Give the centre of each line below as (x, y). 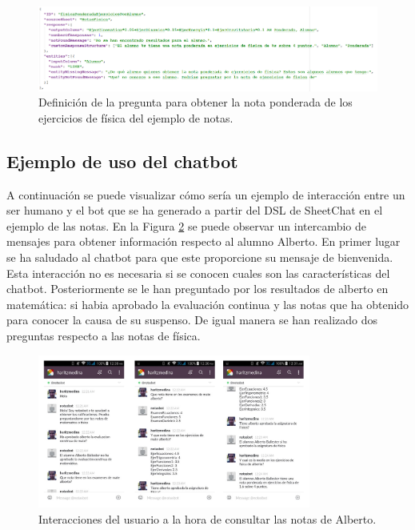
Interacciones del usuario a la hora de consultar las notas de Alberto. (207, 518)
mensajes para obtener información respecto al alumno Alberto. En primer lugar (204, 241)
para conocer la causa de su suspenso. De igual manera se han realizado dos (192, 320)
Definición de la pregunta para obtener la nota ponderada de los (196, 102)
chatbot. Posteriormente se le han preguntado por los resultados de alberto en (198, 289)
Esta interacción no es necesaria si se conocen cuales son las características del (198, 273)
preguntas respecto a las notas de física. (104, 336)
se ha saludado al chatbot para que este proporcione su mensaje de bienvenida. (200, 257)
